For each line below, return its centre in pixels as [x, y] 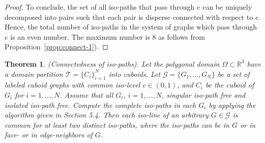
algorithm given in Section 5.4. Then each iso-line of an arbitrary [107, 115]
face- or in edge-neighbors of [49, 135]
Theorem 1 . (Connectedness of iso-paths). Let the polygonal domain [112, 63]
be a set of [233, 74]
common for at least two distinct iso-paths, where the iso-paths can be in [117, 124]
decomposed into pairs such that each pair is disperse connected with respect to [129, 17]
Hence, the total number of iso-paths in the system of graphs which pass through [131, 27]
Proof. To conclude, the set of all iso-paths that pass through [100, 7]
